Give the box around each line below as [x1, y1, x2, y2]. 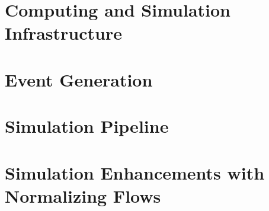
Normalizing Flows [5, 183, 161, 207]
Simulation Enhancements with [5, 160, 265, 184]
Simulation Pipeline [5, 114, 169, 138]
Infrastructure [5, 21, 122, 45]
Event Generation [5, 67, 153, 91]
